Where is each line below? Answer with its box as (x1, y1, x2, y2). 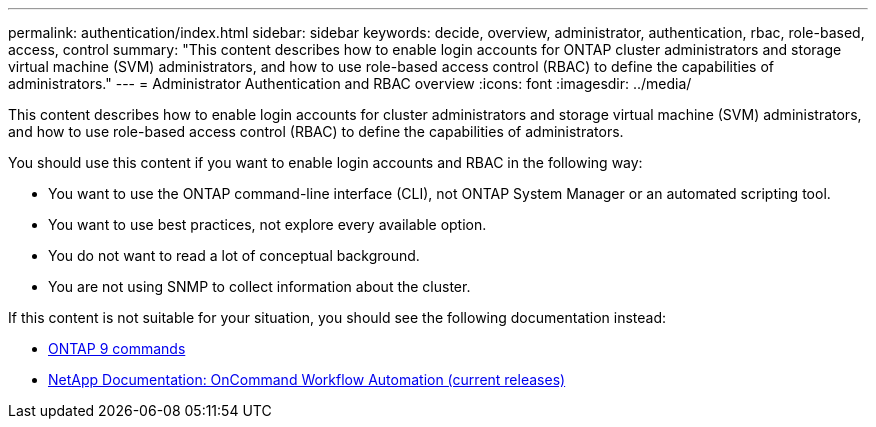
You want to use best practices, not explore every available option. (48, 216, 487, 233)
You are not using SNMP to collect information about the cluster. (48, 278, 471, 295)
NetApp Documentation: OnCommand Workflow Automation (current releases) (48, 371, 566, 388)
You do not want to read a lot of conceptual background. (48, 247, 420, 264)
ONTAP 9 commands (48, 340, 186, 357)
